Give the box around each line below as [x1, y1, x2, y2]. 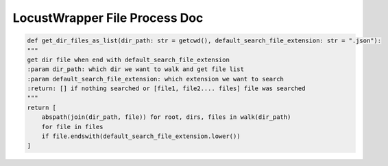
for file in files [41, 123, 104, 130]
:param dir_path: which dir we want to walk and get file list [27, 66, 245, 73]
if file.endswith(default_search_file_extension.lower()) [41, 133, 241, 140]
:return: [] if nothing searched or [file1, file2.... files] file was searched [27, 85, 306, 92]
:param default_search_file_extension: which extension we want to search [27, 75, 284, 83]
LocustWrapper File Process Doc [12, 10, 204, 25]
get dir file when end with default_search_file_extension [27, 55, 230, 64]
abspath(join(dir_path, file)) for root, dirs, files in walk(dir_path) [41, 113, 291, 121]
